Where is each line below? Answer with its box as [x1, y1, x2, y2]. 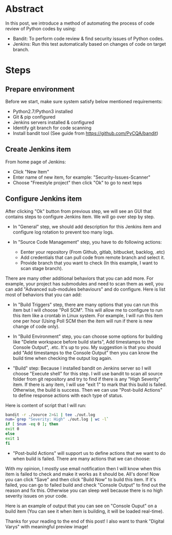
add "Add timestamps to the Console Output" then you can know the [12, 350, 158, 356]
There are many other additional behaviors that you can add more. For [5, 275, 154, 281]
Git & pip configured [12, 113, 55, 120]
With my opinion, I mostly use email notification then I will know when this [5, 465, 161, 471]
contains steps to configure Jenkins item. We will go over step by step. [5, 214, 155, 220]
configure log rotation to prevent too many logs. [12, 229, 114, 235]
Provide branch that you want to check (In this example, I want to [20, 260, 158, 266]
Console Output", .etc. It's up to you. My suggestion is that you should [12, 344, 161, 350]
